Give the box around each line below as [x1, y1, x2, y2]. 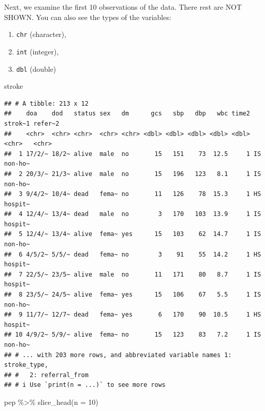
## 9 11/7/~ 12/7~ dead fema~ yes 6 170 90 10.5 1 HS [4, 311, 261, 319]
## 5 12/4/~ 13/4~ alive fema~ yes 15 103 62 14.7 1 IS [4, 230, 261, 238]
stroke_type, [4, 361, 48, 369]
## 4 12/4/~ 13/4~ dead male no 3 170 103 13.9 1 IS [4, 210, 261, 218]
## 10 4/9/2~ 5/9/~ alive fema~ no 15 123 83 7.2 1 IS [4, 331, 261, 339]
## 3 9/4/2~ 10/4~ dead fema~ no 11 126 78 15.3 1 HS [4, 190, 261, 198]
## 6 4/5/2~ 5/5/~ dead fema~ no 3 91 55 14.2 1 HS [4, 250, 261, 258]
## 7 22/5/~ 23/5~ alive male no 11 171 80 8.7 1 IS [4, 270, 261, 278]
